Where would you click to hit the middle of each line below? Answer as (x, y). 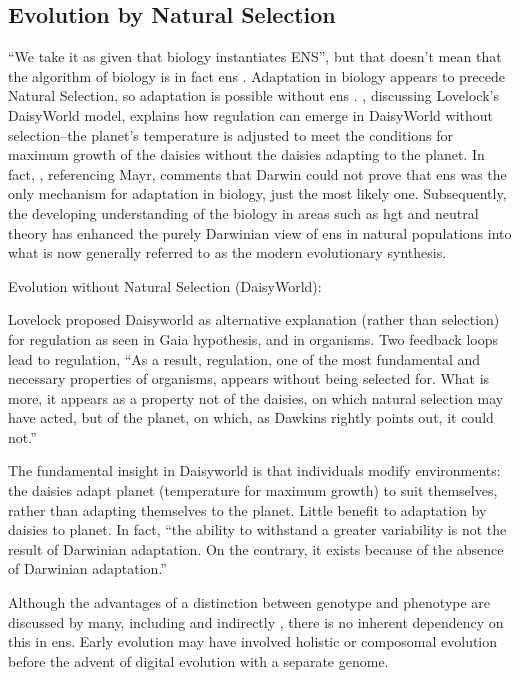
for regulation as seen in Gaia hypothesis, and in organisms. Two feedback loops (253, 338)
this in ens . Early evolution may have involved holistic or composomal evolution (253, 641)
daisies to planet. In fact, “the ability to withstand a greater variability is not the (257, 529)
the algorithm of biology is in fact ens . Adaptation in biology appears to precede (257, 75)
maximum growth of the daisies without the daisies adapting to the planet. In (246, 154)
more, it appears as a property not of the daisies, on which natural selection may (256, 397)
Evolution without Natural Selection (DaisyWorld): (165, 285)
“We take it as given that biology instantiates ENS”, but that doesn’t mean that (255, 56)
